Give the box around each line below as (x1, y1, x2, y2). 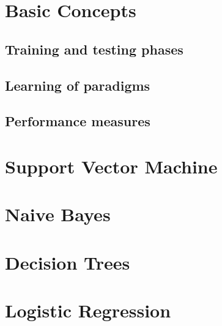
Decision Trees (5, 249, 130, 275)
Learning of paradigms (5, 75, 150, 94)
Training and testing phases (5, 39, 183, 58)
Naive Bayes (5, 202, 111, 227)
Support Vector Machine (5, 153, 218, 178)
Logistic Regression (5, 298, 171, 323)
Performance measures (5, 112, 150, 131)
